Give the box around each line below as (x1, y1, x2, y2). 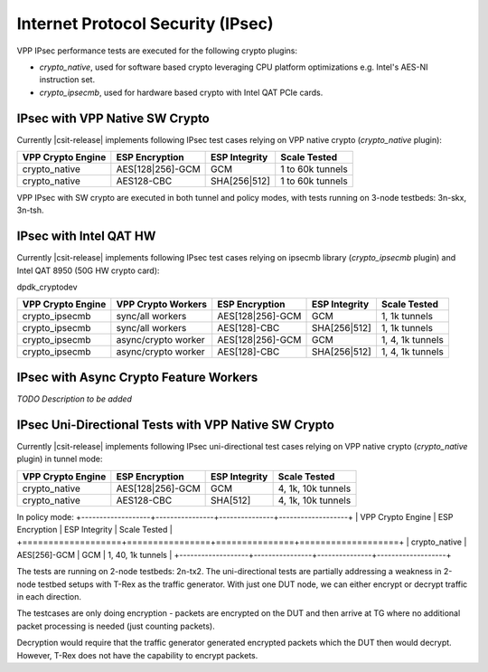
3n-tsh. (16, 204, 44, 216)
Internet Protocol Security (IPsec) (16, 14, 274, 33)
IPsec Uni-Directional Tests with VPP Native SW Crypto (16, 417, 334, 432)
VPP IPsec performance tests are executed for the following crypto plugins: (16, 45, 298, 56)
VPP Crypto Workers (116, 298, 208, 311)
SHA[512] (211, 494, 251, 506)
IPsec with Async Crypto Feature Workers (16, 369, 258, 384)
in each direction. (16, 592, 81, 602)
